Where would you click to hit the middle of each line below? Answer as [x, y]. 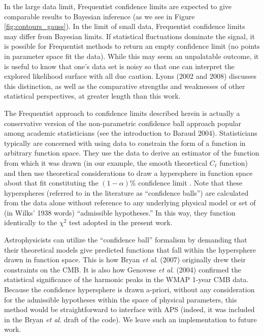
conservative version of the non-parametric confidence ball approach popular [123, 123]
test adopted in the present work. [121, 222]
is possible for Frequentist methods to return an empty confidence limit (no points [132, 46]
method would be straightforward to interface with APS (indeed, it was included [129, 309]
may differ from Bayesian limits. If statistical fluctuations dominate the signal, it [129, 36]
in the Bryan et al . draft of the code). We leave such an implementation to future [130, 319]
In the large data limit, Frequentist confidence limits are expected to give [118, 6]
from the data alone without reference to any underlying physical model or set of [130, 203]
